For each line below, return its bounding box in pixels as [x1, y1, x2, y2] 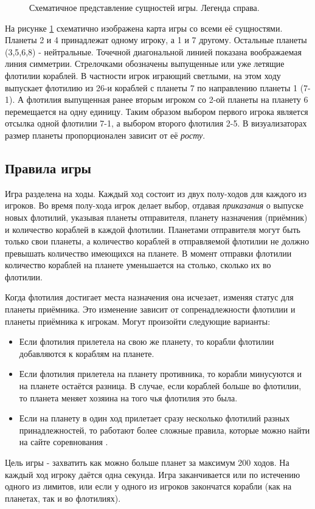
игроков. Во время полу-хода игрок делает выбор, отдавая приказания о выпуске [5, 199, 303, 212]
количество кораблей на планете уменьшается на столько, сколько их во [5, 258, 271, 271]
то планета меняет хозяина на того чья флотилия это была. [19, 391, 238, 404]
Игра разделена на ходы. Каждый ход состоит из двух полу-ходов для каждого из [5, 187, 307, 199]
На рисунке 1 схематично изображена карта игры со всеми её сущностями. [5, 21, 283, 34]
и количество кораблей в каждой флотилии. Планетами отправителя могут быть [5, 223, 300, 235]
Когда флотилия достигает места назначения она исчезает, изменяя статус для [5, 291, 294, 303]
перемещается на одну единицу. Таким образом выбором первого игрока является [5, 105, 308, 117]
